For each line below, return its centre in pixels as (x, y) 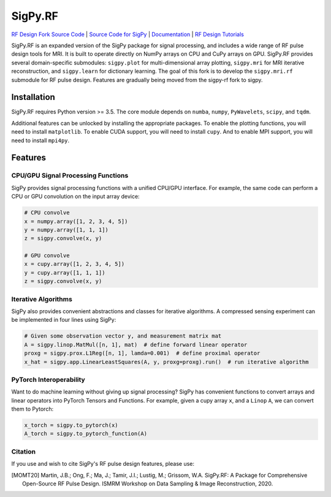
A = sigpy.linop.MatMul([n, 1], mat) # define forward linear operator (136, 344)
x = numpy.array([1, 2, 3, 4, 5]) (76, 221)
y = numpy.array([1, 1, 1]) (66, 230)
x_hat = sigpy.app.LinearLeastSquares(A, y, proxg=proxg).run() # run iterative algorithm (166, 362)
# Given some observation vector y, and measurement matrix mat (123, 336)
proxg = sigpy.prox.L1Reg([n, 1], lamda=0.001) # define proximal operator (142, 353)
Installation (33, 97)
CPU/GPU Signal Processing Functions (70, 176)
